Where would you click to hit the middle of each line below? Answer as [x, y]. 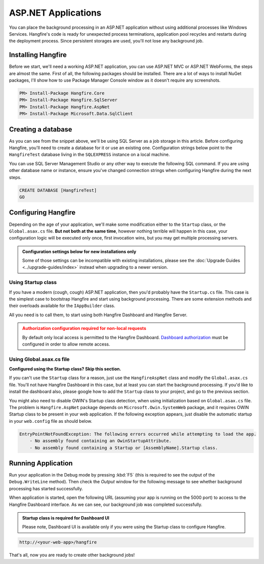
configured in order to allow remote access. [66, 344]
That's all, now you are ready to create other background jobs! [72, 555]
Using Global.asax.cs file [39, 359]
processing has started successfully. [46, 488]
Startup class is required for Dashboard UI [66, 518]
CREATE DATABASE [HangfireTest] [58, 190]
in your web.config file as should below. [51, 421]
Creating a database [41, 129]
